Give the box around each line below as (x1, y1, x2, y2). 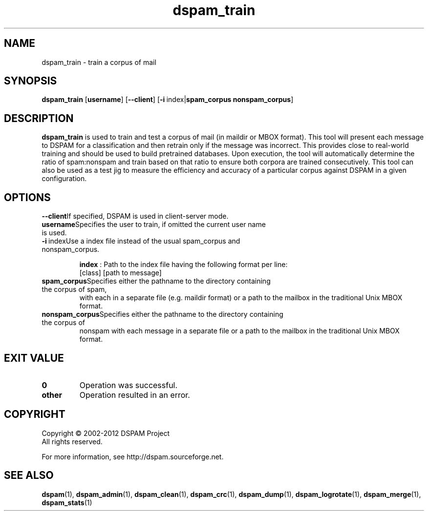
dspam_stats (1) (42, 498, 92, 507)
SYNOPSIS (4, 75, 57, 87)
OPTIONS (4, 191, 51, 204)
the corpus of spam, (42, 285, 107, 294)
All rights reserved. (42, 437, 103, 446)
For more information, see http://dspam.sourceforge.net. (42, 452, 224, 461)
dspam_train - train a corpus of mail (42, 58, 156, 66)
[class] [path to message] (79, 268, 162, 277)
